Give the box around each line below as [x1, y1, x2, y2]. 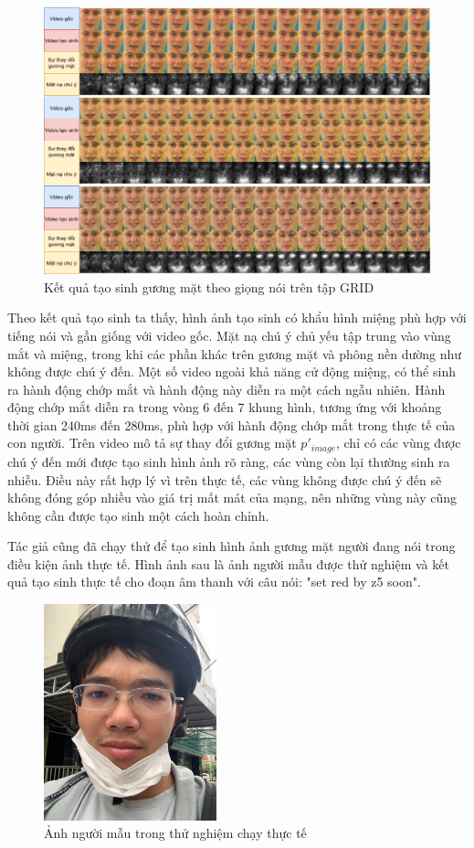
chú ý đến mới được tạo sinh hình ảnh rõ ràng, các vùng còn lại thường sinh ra [7, 451, 450, 471]
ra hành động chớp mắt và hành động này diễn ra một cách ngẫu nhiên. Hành [7, 379, 446, 398]
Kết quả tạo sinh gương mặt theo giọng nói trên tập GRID [44, 277, 374, 296]
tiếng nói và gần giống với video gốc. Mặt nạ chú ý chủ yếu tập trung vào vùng [7, 325, 451, 344]
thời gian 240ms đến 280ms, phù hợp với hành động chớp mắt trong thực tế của [7, 415, 456, 434]
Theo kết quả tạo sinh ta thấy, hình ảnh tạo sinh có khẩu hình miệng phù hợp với [7, 308, 467, 327]
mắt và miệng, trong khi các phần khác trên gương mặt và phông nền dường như [7, 344, 462, 363]
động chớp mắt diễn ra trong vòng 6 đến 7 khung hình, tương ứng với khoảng [7, 397, 442, 417]
